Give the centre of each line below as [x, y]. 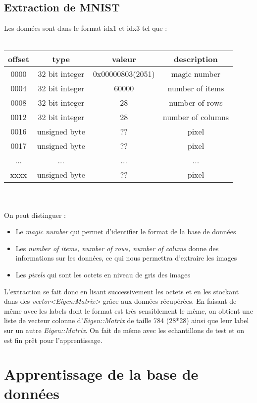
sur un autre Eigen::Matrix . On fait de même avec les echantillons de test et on [124, 330]
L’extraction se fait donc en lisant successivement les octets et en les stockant [122, 291]
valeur [124, 59]
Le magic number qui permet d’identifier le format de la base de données [126, 232]
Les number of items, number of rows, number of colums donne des [117, 248]
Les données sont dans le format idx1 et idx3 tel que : [86, 28]
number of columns [196, 117]
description [196, 59]
